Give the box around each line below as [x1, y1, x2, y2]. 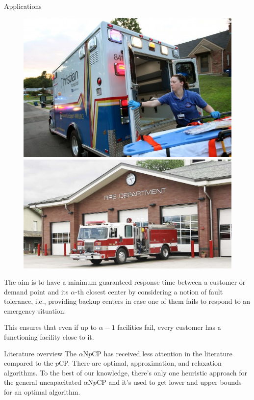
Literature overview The [4, 348, 77, 358]
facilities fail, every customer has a [117, 322, 221, 332]
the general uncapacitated [4, 377, 81, 387]
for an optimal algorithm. [4, 387, 80, 397]
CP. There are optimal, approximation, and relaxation [59, 358, 222, 368]
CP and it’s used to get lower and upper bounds [97, 377, 242, 387]
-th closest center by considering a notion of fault [75, 286, 223, 296]
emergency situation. [4, 305, 66, 316]
